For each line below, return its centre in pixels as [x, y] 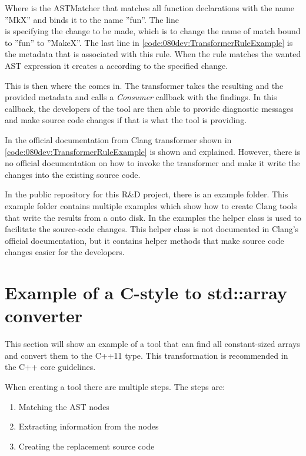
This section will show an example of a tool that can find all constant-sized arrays [152, 344]
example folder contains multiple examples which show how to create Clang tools [151, 205]
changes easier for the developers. [65, 252]
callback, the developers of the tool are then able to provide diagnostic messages [149, 108]
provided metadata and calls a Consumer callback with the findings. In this [141, 97]
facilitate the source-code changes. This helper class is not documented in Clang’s [152, 229]
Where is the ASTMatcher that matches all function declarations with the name [149, 8]
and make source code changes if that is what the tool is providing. [126, 120]
